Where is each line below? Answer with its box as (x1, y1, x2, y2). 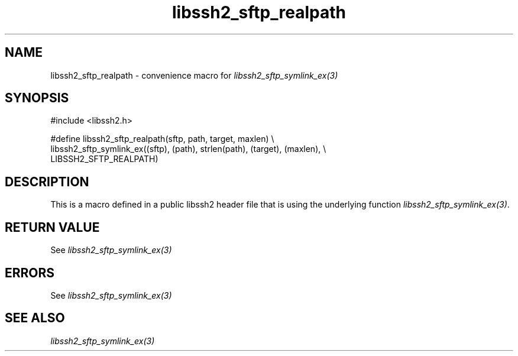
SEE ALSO (5, 310, 65, 326)
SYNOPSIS (5, 90, 69, 106)
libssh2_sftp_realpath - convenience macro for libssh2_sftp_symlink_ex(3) (50, 70, 338, 80)
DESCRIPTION (5, 174, 89, 189)
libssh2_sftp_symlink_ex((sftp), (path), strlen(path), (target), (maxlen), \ (50, 144, 326, 154)
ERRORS (5, 265, 55, 280)
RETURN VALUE (5, 219, 100, 235)
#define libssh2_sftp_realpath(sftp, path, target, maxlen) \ (50, 134, 274, 144)
